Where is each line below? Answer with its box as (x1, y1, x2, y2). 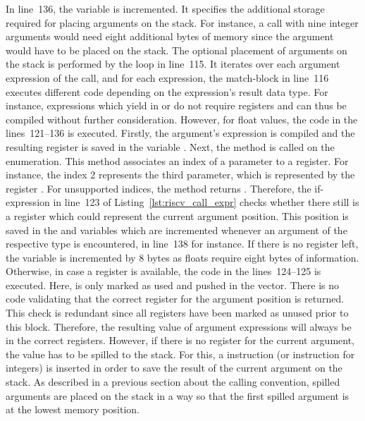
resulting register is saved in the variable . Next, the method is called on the (6, 139, 335, 154)
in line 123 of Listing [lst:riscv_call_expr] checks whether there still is (53, 195, 359, 209)
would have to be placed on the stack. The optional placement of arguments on (6, 42, 347, 57)
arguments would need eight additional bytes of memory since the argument (6, 29, 334, 44)
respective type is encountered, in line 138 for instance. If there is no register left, (6, 236, 359, 251)
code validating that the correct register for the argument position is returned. (6, 291, 345, 306)
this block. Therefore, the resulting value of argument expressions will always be (6, 319, 352, 334)
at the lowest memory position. (6, 402, 140, 417)
